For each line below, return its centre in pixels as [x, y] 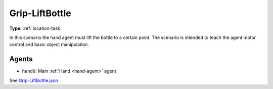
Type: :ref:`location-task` [35, 28]
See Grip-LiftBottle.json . [35, 80]
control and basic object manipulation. [49, 45]
